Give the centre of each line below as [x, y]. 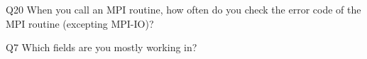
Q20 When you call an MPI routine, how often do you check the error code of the [183, 9]
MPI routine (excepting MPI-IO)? [80, 23]
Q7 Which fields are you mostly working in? [102, 47]
